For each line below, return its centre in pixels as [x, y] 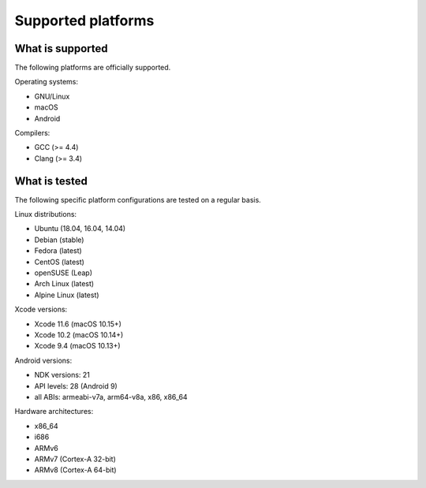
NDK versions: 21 [62, 375]
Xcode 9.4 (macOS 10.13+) [78, 346]
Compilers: [32, 133]
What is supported [61, 48]
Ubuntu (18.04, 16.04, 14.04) [80, 229]
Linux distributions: [46, 214]
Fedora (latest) [58, 251]
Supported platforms [84, 20]
